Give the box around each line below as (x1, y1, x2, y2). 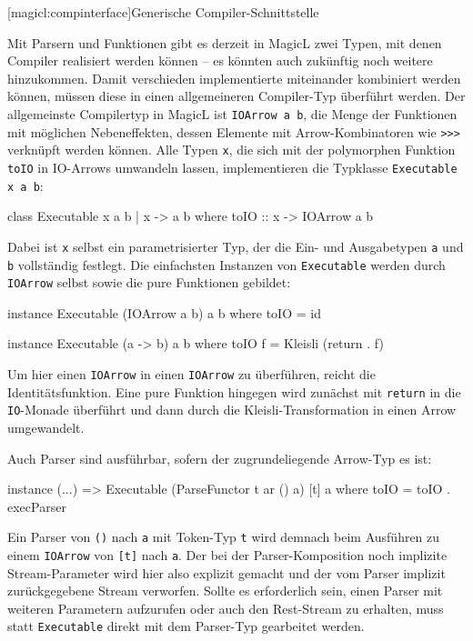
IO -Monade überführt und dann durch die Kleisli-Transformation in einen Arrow (7, 400, 457, 419)
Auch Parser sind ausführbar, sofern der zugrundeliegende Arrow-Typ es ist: (7, 448, 432, 467)
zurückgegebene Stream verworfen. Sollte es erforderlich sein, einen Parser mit (7, 581, 443, 600)
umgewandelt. (7, 417, 85, 436)
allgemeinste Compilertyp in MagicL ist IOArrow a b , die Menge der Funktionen (7, 104, 458, 123)
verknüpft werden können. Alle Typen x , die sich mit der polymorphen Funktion (7, 140, 456, 159)
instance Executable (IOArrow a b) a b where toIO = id (7, 303, 321, 322)
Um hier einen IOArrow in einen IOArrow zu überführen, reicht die (7, 365, 376, 383)
